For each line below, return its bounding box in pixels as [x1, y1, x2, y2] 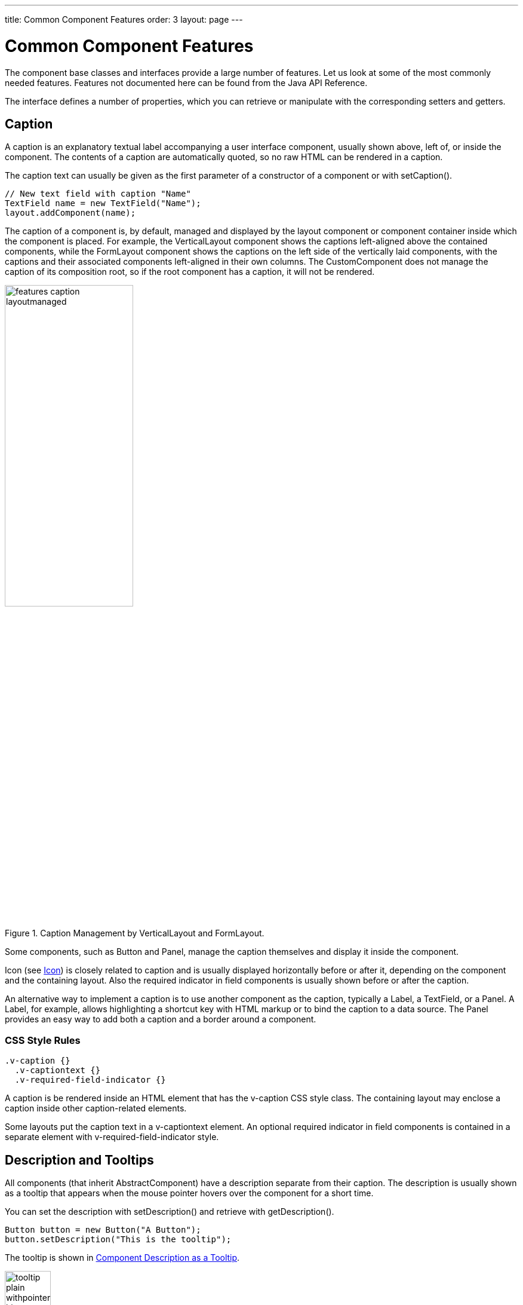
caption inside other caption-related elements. [5, 1103, 187, 1114]
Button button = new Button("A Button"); [5, 1224, 201, 1234]
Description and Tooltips [5, 1152, 154, 1168]
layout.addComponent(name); [5, 208, 136, 218]
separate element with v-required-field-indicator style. [5, 1132, 219, 1142]
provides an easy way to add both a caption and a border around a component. [5, 1014, 316, 1025]
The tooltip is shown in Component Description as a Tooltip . [5, 1252, 240, 1263]
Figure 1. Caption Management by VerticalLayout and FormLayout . [5, 928, 264, 939]
